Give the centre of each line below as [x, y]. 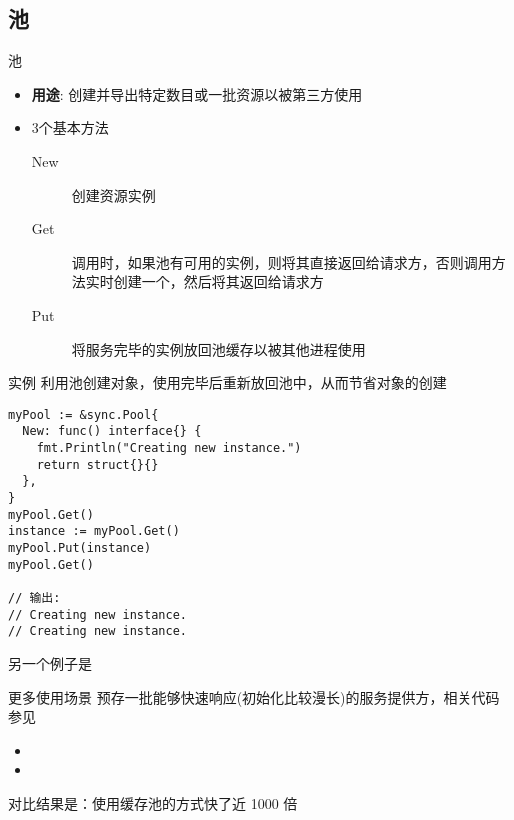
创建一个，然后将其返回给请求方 [218, 281]
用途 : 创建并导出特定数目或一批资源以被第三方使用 [197, 93]
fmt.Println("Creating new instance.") [169, 448]
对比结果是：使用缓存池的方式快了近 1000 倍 [153, 802]
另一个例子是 [50, 662]
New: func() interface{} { [112, 431]
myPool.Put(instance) [80, 547]
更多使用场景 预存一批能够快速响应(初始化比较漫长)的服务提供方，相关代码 [254, 696]
